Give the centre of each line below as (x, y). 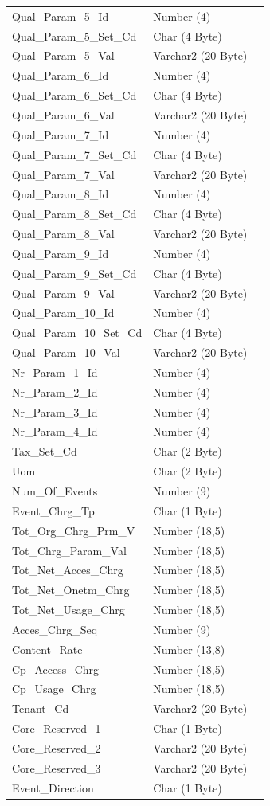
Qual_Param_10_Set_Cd (77, 333)
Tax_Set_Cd (45, 451)
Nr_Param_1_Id (55, 372)
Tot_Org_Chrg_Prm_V (74, 530)
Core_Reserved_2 (57, 747)
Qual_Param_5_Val (63, 55)
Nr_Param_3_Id (55, 411)
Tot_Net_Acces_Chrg (68, 570)
